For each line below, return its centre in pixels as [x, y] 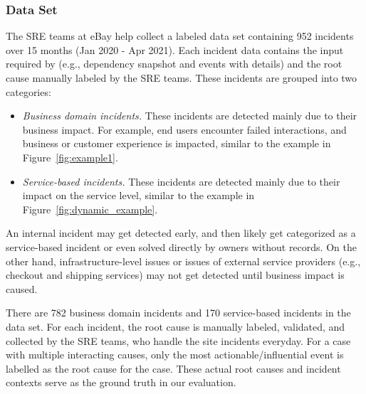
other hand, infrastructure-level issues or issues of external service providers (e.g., [183, 261]
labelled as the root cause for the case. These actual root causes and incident [173, 368]
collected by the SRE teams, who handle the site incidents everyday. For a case [178, 340]
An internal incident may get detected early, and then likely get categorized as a [181, 233]
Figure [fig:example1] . [70, 157]
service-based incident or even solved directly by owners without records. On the [181, 246]
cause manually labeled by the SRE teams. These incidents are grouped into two [182, 78]
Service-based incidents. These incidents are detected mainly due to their [181, 181]
